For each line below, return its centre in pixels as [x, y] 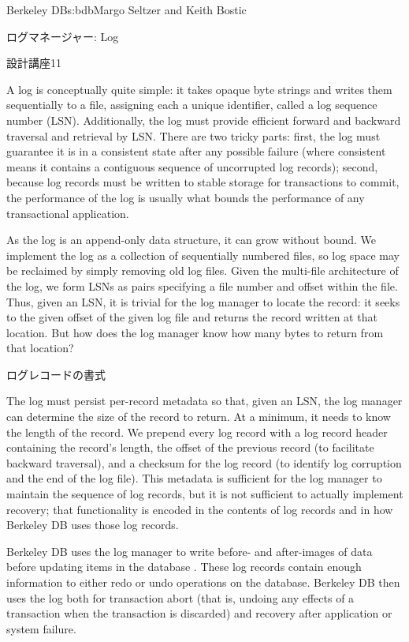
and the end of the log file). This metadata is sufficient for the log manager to [194, 478]
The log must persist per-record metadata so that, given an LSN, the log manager [204, 401]
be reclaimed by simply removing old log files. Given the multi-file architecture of [203, 270]
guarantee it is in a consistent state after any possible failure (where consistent [196, 151]
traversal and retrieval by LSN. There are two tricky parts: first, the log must [193, 135]
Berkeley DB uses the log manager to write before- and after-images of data [190, 551]
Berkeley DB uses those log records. [93, 525]
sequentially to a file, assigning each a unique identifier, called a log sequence [192, 105]
